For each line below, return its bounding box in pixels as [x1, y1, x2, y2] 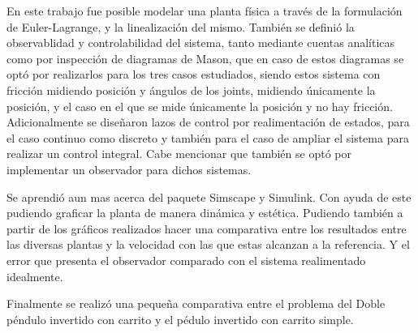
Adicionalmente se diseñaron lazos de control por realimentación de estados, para [6, 113, 410, 130]
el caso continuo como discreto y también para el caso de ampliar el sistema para [6, 129, 409, 146]
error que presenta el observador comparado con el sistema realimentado [6, 251, 366, 268]
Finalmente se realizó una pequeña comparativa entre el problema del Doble [6, 295, 386, 312]
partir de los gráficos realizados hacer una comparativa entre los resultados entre [6, 220, 407, 237]
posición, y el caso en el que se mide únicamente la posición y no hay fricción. [6, 97, 393, 114]
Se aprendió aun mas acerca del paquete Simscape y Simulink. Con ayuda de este [6, 188, 412, 205]
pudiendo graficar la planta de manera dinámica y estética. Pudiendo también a [6, 204, 403, 221]
